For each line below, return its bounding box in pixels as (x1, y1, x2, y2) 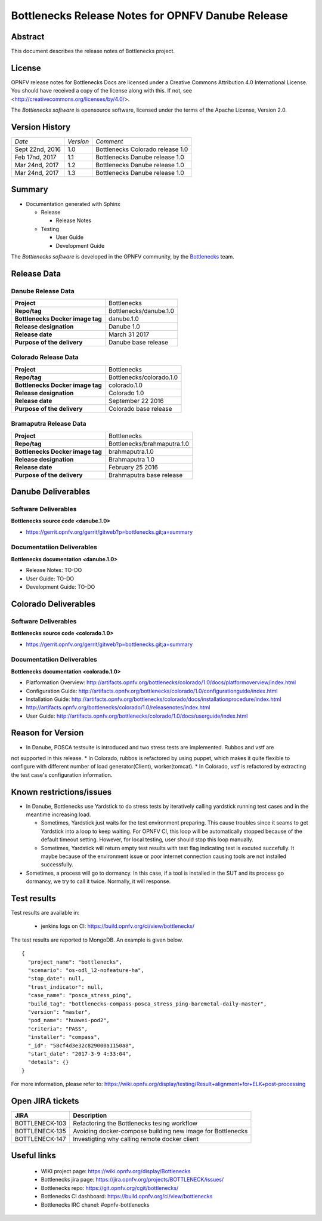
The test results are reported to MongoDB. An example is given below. (11, 936, 184, 943)
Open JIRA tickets (11, 1096, 79, 1106)
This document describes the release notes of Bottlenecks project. (11, 48, 175, 55)
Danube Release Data (11, 287, 75, 295)
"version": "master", (27, 1008, 91, 1015)
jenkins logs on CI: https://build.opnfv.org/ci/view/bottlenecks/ (41, 922, 195, 930)
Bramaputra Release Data (11, 420, 86, 428)
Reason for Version (11, 728, 84, 738)
